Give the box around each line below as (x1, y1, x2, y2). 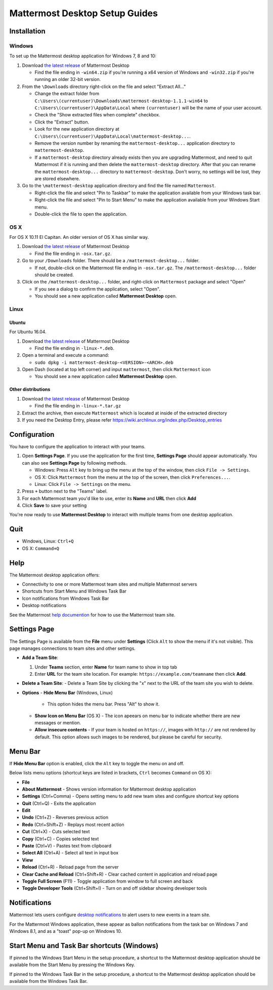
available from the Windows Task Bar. (9, 978, 88, 984)
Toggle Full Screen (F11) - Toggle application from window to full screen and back (22, 878, 193, 884)
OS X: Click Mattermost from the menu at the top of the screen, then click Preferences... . (34, 474, 231, 480)
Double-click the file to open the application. (34, 211, 127, 217)
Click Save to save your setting (22, 503, 87, 509)
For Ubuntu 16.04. (9, 329, 47, 335)
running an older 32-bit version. (34, 76, 101, 82)
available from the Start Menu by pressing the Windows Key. (9, 962, 135, 968)
